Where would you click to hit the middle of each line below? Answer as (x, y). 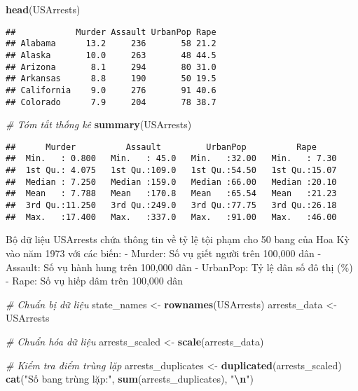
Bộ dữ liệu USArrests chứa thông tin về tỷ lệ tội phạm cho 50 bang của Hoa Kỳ (178, 239)
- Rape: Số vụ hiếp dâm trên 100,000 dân (95, 281)
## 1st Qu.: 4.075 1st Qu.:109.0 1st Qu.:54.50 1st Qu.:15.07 (171, 171)
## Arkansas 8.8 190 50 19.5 (111, 79)
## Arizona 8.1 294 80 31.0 (111, 67)
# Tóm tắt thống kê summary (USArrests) (99, 124)
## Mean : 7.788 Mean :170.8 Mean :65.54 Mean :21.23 (171, 194)
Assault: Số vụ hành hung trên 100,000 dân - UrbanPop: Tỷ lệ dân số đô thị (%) (179, 267)
